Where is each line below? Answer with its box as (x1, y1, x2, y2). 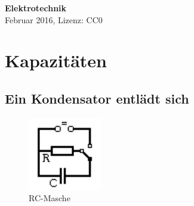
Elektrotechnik (5, 2, 67, 14)
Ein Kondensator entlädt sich (5, 89, 189, 107)
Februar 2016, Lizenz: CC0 (5, 13, 103, 26)
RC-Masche (29, 192, 70, 204)
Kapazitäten (5, 48, 107, 73)
